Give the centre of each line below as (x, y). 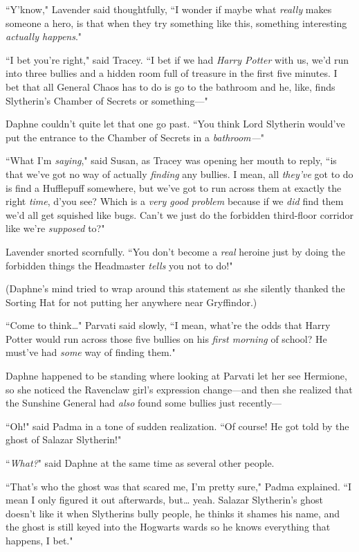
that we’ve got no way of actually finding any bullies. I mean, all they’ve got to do (179, 173)
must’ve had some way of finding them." (91, 352)
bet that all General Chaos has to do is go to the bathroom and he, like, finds (171, 86)
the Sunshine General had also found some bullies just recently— (144, 403)
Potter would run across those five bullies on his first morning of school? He (166, 338)
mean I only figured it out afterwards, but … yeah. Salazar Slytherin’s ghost (165, 500)
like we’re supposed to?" (55, 228)
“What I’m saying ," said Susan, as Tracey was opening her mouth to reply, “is (171, 160)
